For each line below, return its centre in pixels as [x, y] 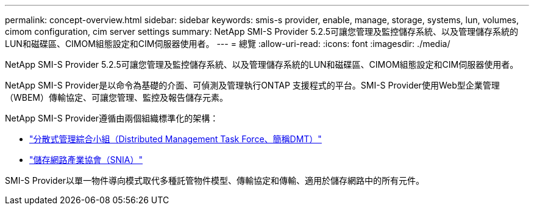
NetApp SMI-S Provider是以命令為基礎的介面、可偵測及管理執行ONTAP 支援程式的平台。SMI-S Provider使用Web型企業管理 [252, 85]
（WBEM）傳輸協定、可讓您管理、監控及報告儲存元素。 [117, 97]
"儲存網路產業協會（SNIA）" [86, 160]
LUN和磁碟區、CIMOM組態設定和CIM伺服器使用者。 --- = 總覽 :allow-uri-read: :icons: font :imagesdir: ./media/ [228, 44]
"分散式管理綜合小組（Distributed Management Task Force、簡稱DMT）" [176, 139]
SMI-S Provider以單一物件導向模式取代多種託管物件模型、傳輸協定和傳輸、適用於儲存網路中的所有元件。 [215, 180]
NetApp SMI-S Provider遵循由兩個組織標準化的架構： [112, 118]
